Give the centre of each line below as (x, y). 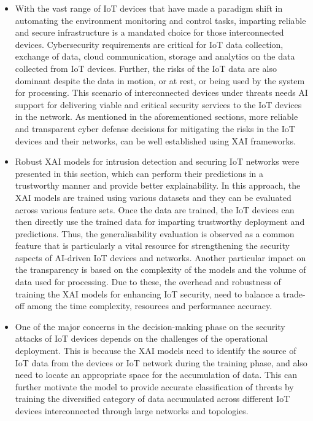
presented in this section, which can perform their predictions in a (139, 173)
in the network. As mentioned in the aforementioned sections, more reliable (156, 116)
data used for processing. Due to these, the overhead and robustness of (148, 282)
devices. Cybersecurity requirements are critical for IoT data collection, (149, 44)
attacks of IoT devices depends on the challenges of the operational (141, 338)
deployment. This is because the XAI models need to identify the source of (156, 351)
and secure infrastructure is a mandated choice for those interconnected (149, 32)
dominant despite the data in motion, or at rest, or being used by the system (160, 80)
